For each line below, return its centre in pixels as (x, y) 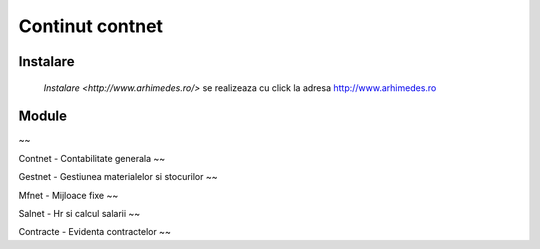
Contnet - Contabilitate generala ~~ (92, 158)
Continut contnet (91, 26)
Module (42, 116)
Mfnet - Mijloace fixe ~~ (68, 195)
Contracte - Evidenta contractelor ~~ (95, 232)
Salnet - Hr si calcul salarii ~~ (79, 214)
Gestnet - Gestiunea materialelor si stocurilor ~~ (118, 177)
